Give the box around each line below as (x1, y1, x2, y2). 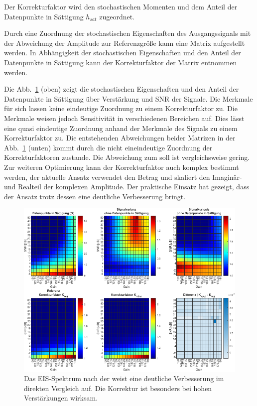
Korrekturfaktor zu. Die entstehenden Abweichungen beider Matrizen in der (4, 133, 236, 143)
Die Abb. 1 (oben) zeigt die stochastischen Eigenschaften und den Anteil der (4, 84, 239, 94)
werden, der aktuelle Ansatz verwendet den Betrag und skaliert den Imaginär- (4, 171, 242, 182)
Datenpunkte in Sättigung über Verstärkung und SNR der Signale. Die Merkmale (4, 93, 253, 104)
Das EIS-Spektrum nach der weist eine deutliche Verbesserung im (24, 373, 224, 384)
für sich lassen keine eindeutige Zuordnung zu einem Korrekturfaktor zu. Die (4, 103, 238, 114)
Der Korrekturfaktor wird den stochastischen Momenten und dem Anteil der (4, 1, 238, 11)
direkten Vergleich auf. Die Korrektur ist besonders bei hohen (24, 383, 212, 393)
